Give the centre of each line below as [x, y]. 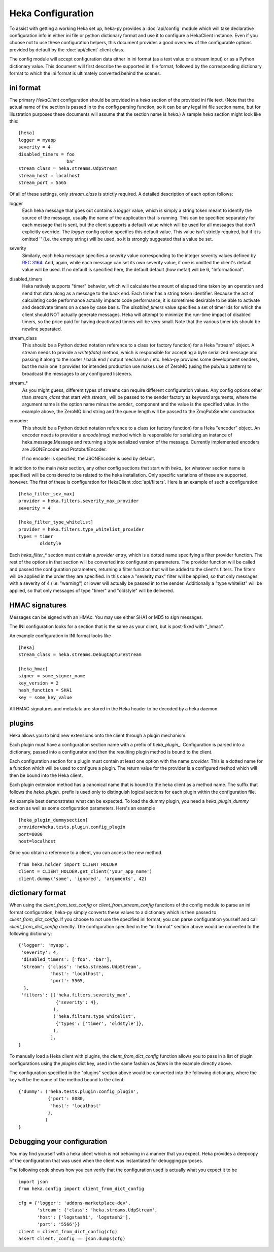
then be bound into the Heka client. [46, 775]
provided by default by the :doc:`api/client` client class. [67, 50]
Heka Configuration [52, 13]
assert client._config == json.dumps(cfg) [72, 1238]
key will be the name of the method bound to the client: [67, 1080]
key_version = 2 [39, 683]
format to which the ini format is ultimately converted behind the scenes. [85, 73]
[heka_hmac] [33, 669]
